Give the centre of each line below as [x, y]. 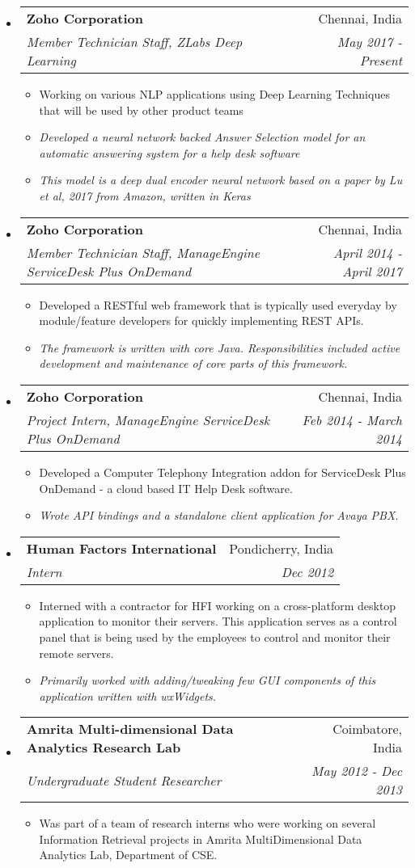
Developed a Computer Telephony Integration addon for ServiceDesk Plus [222, 472]
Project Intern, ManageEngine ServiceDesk [148, 419]
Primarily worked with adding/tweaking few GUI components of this [207, 680]
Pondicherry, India [282, 548]
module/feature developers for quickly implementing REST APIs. [201, 320]
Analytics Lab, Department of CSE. [128, 855]
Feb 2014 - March [352, 419]
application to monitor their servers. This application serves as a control [218, 621]
